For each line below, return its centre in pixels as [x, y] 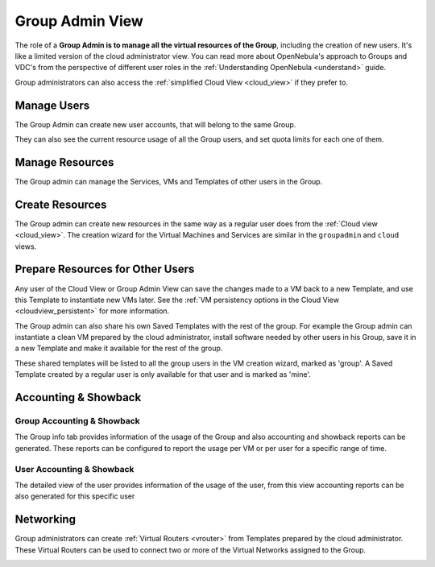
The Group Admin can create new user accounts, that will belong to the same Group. [155, 124]
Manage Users [52, 105]
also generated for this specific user [75, 496]
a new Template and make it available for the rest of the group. [119, 348]
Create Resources [61, 204]
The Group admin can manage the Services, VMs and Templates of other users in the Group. [169, 181]
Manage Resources [64, 162]
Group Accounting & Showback [77, 421]
